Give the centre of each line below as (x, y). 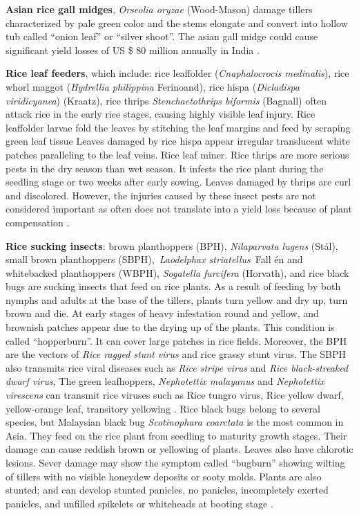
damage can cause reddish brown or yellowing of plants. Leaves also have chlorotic (179, 449)
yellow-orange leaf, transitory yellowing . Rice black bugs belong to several (163, 408)
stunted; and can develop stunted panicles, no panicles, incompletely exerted (167, 490)
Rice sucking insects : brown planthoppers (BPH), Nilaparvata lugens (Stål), (172, 245)
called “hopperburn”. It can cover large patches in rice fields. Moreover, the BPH (176, 340)
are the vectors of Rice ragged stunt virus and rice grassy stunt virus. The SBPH (176, 354)
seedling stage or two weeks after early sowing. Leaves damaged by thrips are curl (178, 182)
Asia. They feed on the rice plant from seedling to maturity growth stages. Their (176, 435)
